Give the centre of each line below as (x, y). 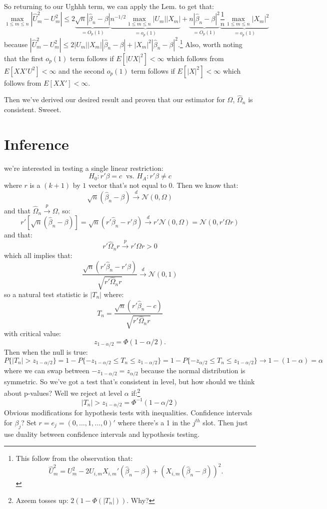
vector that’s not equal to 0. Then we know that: (163, 185)
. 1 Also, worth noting (210, 43)
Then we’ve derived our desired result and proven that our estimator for (114, 99)
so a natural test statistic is (46, 294)
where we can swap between (47, 370)
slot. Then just (225, 422)
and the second (81, 70)
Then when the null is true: (46, 352)
